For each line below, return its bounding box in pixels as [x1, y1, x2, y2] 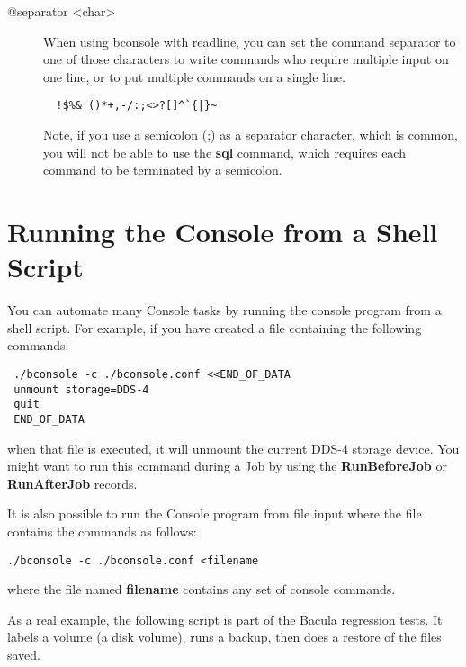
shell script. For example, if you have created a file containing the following [7, 318, 422, 337]
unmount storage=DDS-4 [13, 383, 149, 396]
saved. [7, 644, 41, 663]
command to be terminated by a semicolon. [43, 160, 282, 179]
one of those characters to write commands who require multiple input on [43, 50, 449, 68]
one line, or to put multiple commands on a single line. [43, 67, 345, 86]
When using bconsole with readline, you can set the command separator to [43, 32, 456, 50]
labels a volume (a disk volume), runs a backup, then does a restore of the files [7, 627, 442, 646]
